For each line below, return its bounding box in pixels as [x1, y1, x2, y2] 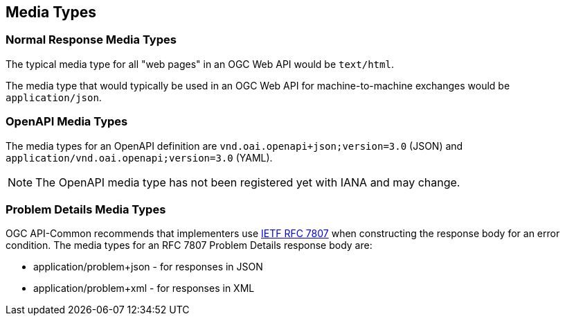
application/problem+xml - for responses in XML [33, 282, 255, 295]
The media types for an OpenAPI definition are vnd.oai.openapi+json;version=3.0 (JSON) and [6, 139, 463, 152]
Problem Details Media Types [6, 202, 166, 216]
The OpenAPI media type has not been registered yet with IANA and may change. [35, 175, 460, 189]
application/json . [6, 91, 102, 103]
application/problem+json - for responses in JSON [33, 261, 263, 273]
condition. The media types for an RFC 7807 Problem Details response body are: [6, 239, 373, 252]
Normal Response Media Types [6, 33, 177, 47]
